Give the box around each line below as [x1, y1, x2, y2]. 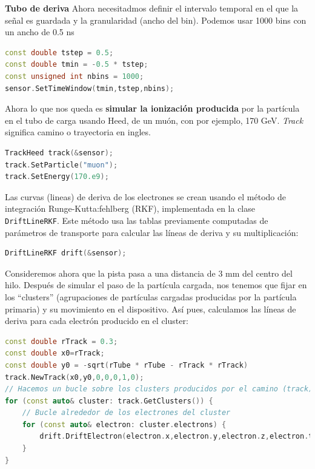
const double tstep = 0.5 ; [5, 48, 114, 57]
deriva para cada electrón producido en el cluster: [5, 314, 188, 327]
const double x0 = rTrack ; [5, 349, 105, 358]
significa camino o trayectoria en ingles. [5, 126, 151, 138]
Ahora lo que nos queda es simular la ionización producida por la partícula [5, 102, 300, 115]
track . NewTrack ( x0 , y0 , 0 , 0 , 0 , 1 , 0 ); [5, 373, 144, 382]
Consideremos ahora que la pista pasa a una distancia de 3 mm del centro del [5, 266, 293, 279]
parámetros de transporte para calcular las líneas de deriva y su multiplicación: [5, 226, 299, 238]
